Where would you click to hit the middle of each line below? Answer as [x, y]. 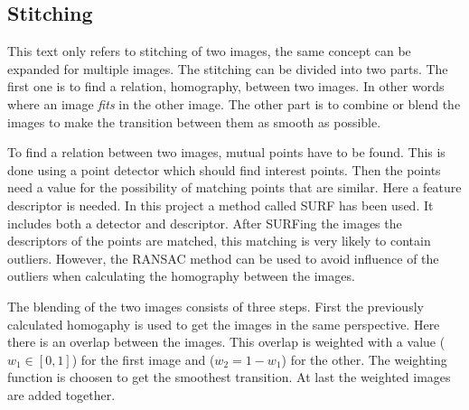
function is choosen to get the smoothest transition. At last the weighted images [229, 377]
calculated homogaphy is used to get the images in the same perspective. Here [224, 324]
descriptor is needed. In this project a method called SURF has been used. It [220, 205]
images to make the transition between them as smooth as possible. [194, 121]
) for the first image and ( [143, 359]
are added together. [61, 394]
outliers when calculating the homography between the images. [181, 276]
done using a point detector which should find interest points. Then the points [224, 169]
